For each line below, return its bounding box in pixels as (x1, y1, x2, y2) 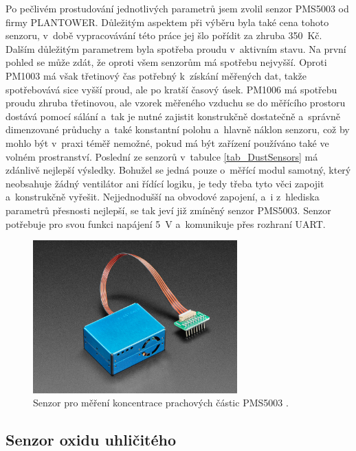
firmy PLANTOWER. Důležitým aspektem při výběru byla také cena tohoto (5, 14, 329, 29)
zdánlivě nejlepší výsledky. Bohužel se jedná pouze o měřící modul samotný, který (5, 163, 351, 177)
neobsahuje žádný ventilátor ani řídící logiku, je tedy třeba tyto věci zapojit (5, 176, 324, 190)
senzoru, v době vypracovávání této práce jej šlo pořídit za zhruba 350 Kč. (5, 28, 322, 43)
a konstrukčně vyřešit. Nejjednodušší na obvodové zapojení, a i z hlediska (5, 189, 320, 204)
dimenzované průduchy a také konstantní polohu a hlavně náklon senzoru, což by (5, 122, 350, 137)
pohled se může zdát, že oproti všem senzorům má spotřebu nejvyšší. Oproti (5, 55, 327, 69)
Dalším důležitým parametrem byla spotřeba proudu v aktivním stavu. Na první (5, 41, 346, 56)
